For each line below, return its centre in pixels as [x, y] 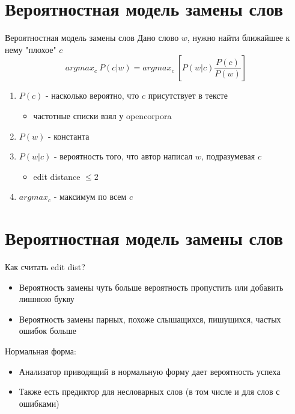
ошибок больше [47, 331]
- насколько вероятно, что [92, 95]
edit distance [57, 176]
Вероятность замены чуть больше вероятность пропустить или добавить [151, 287]
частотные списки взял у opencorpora [102, 115]
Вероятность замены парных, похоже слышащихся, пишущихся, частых [150, 319]
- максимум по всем [90, 196]
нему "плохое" [31, 49]
